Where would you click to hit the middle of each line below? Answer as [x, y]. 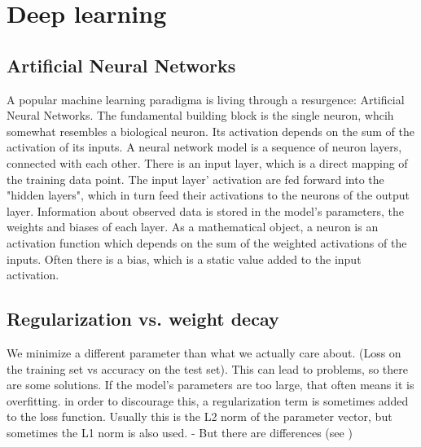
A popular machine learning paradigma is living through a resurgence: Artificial [206, 99]
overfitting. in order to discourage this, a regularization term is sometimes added [208, 400]
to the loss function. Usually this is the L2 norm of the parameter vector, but [200, 416]
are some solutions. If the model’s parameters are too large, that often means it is [210, 385]
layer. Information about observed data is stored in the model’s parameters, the [205, 210]
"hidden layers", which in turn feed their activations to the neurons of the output [208, 195]
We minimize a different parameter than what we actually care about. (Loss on [204, 352]
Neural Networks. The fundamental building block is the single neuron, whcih [200, 115]
